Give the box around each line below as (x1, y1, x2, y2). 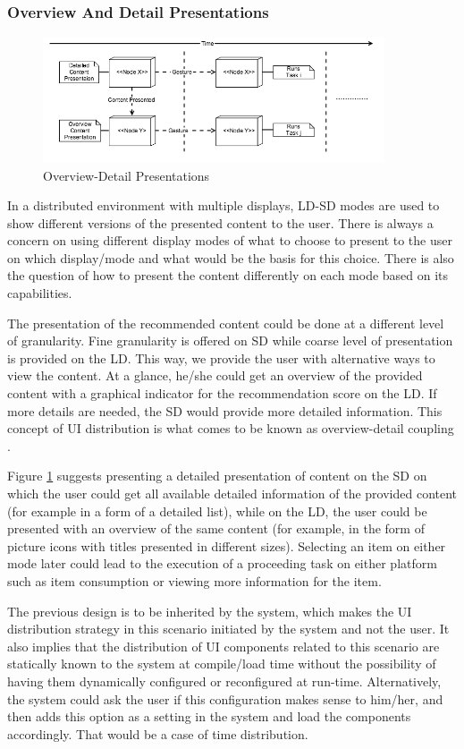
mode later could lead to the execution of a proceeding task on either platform (7, 554, 437, 573)
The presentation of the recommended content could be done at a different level (7, 313, 444, 332)
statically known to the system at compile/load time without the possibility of (7, 654, 436, 673)
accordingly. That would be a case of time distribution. (7, 724, 308, 743)
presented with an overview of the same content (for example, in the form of (7, 519, 425, 538)
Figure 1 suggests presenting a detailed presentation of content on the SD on (7, 466, 427, 485)
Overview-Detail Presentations (43, 166, 210, 184)
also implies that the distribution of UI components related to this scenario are (7, 636, 440, 655)
